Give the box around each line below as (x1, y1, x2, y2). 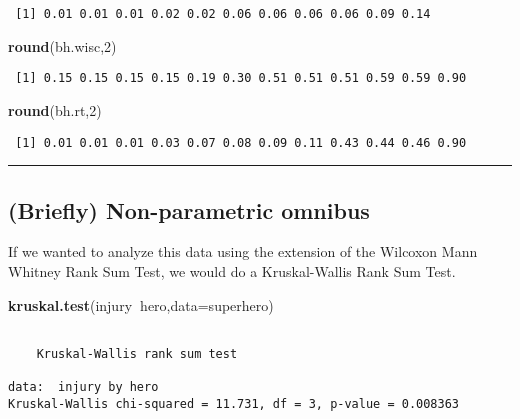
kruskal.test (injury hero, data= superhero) (8, 294, 274, 315)
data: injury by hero (8, 380, 159, 395)
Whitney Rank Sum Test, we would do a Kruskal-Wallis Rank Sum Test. (8, 260, 456, 281)
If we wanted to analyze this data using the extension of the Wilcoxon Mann (8, 241, 478, 262)
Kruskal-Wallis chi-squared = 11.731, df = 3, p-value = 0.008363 (8, 396, 460, 411)
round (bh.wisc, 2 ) (8, 35, 117, 56)
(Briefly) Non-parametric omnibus (8, 194, 370, 225)
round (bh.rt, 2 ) (8, 99, 102, 120)
